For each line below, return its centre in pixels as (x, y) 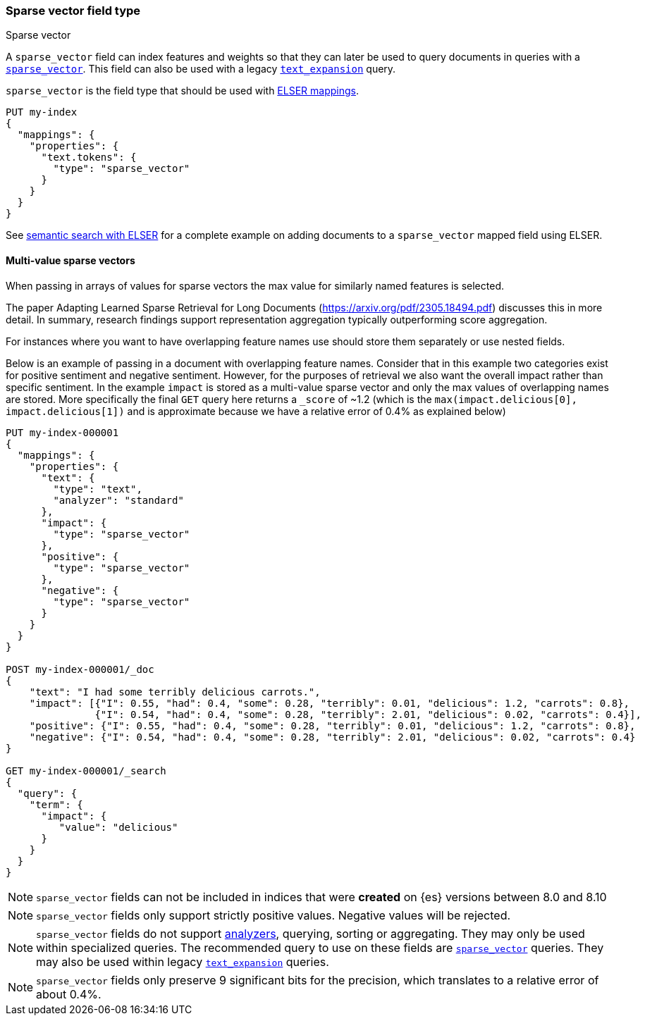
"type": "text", (98, 489)
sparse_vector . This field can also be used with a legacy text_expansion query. (201, 69)
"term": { (56, 804)
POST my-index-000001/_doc (80, 669)
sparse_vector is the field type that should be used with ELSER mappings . (182, 91)
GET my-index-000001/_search (86, 771)
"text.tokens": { (89, 157)
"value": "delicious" (118, 827)
